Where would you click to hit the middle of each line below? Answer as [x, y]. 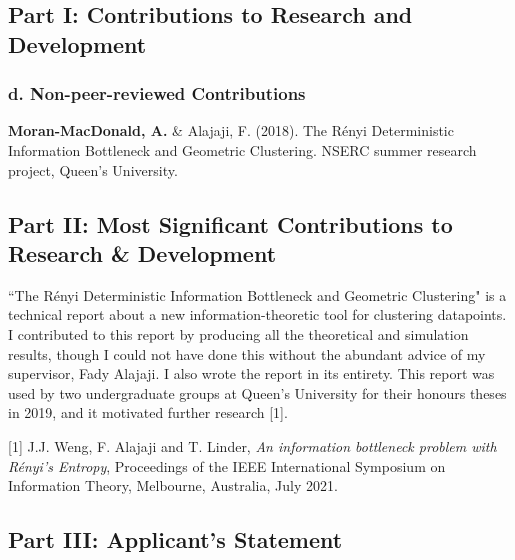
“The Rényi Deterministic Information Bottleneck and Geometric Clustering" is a [257, 294]
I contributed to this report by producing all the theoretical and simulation [238, 333]
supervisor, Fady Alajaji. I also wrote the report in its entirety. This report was [251, 373]
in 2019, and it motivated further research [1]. [148, 412]
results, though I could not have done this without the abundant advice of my [247, 353]
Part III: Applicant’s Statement [175, 539]
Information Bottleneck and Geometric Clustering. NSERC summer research [242, 149]
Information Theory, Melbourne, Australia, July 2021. [173, 485]
